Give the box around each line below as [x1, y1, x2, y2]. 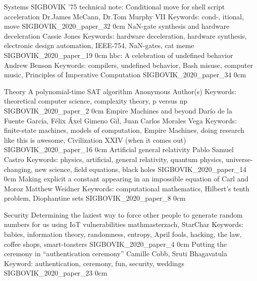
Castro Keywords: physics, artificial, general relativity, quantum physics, [4, 154, 224, 164]
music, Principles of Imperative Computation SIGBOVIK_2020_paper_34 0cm [4, 69, 246, 80]
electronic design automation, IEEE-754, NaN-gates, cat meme [4, 40, 194, 51]
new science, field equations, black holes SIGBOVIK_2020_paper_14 [35, 164, 247, 174]
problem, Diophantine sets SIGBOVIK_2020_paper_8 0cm [4, 193, 186, 203]
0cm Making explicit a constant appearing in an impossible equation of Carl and [4, 173, 249, 184]
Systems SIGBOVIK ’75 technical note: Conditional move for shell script [4, 1, 225, 11]
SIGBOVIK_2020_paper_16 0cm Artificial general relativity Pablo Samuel [4, 144, 234, 155]
